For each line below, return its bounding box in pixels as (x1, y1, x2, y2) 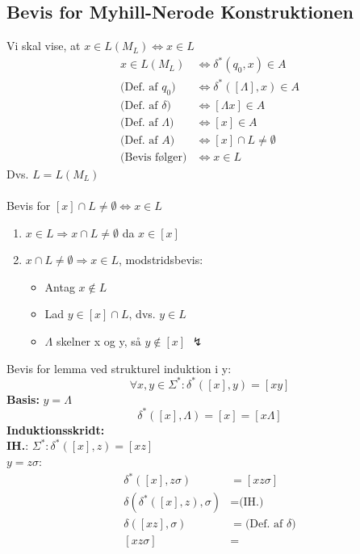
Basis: (6, 390, 40, 407)
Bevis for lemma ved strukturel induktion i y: (6, 359, 232, 376)
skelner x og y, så (56, 332, 141, 349)
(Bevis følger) (120, 151, 187, 163)
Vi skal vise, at (6, 37, 81, 54)
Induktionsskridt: (6, 421, 105, 438)
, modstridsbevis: (118, 251, 203, 268)
